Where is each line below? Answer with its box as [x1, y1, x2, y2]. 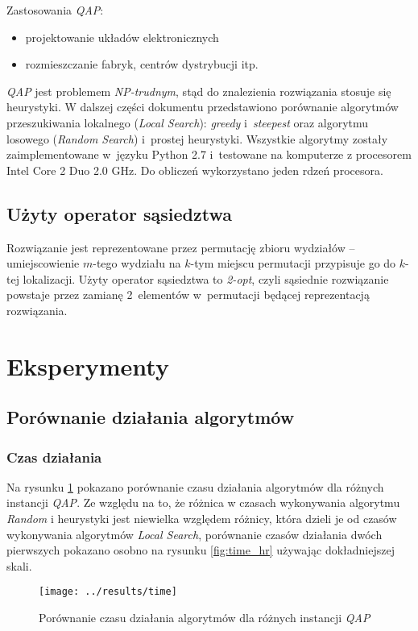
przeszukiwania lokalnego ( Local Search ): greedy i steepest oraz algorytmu [6, 114, 369, 131]
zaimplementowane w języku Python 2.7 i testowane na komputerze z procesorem [6, 146, 412, 163]
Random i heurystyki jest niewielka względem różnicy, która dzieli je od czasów [6, 510, 397, 527]
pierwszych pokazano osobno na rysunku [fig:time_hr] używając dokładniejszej [6, 542, 395, 558]
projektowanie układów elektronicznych [25, 28, 219, 45]
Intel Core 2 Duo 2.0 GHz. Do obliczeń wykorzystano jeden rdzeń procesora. [6, 161, 383, 178]
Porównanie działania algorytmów [6, 405, 295, 430]
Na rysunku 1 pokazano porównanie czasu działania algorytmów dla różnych [6, 478, 384, 495]
